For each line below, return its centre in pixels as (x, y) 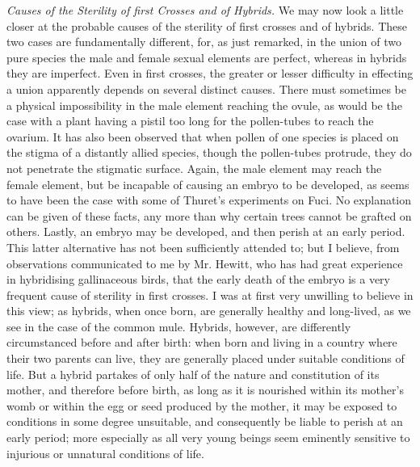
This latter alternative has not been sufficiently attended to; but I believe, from (203, 247)
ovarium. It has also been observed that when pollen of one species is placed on (203, 136)
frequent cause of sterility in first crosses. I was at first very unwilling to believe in (210, 295)
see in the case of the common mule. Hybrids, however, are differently (179, 326)
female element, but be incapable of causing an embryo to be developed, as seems (208, 184)
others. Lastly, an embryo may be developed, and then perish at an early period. (206, 231)
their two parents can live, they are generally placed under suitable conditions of (206, 358)
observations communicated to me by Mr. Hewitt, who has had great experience (205, 263)
